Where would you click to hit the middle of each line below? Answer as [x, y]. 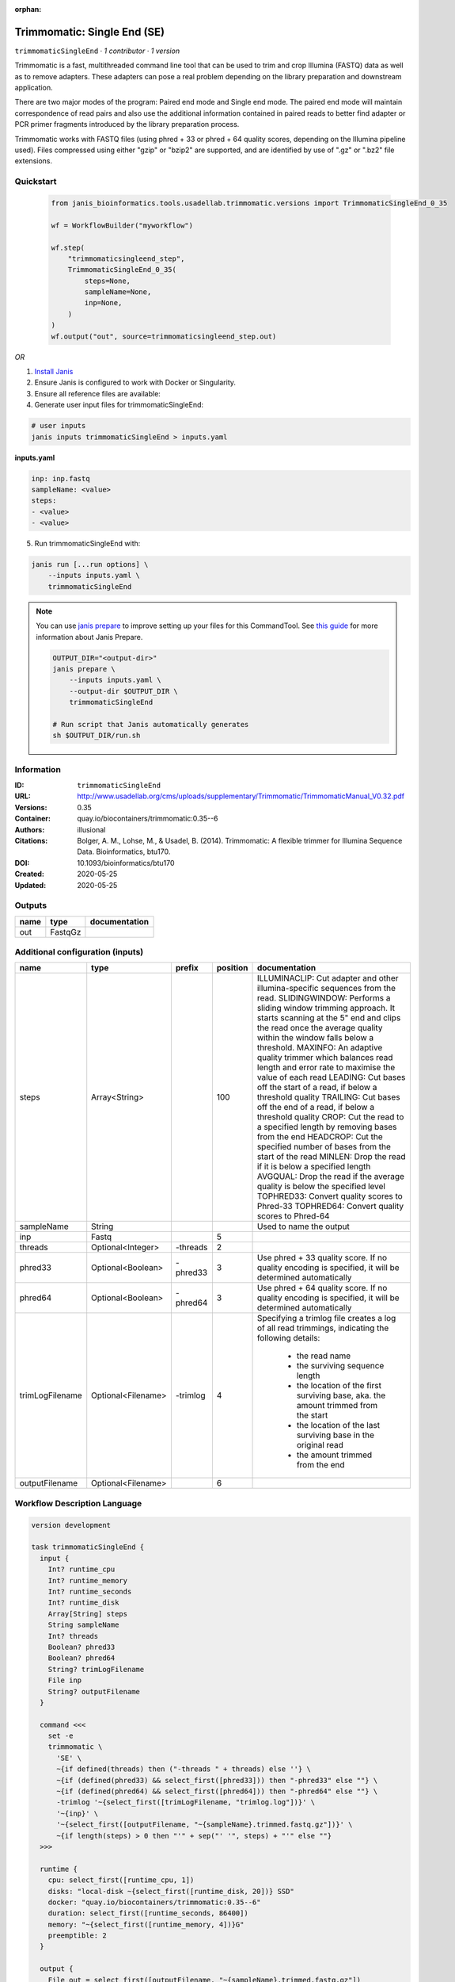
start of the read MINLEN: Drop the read [332, 1157]
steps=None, [107, 281]
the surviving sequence [340, 1366]
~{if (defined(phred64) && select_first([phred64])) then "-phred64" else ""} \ [217, 1791]
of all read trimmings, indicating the [323, 1328]
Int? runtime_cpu [82, 1569]
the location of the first [339, 1386]
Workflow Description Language [78, 1503]
